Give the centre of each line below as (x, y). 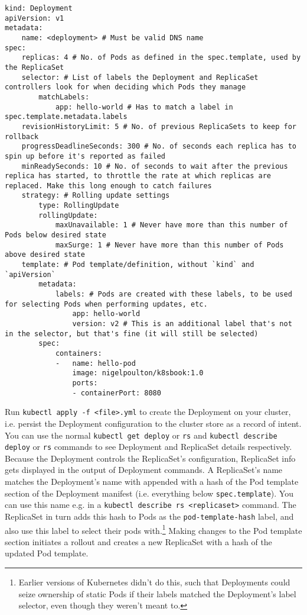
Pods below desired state (55, 235)
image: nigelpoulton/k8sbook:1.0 (138, 373)
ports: (85, 383)
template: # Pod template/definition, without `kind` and (138, 265)
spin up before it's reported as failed (85, 156)
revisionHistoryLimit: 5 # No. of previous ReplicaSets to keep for (159, 126)
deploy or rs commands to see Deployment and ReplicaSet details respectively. (148, 447)
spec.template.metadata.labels (66, 117)
